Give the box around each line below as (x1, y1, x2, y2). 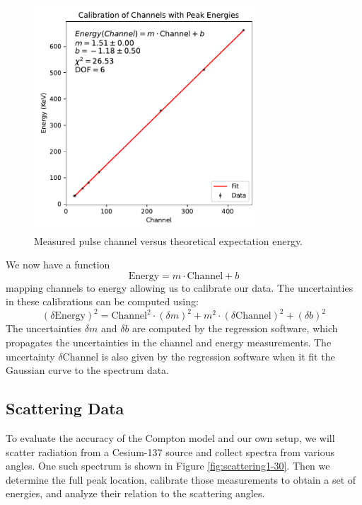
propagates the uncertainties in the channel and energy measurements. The (6, 335, 332, 350)
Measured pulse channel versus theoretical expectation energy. (34, 233, 303, 248)
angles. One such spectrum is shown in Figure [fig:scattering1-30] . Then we (6, 458, 330, 473)
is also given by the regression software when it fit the (101, 348, 335, 363)
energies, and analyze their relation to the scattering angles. (6, 486, 265, 501)
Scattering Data (6, 397, 124, 419)
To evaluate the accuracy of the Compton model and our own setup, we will (6, 431, 335, 446)
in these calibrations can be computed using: (6, 294, 199, 309)
